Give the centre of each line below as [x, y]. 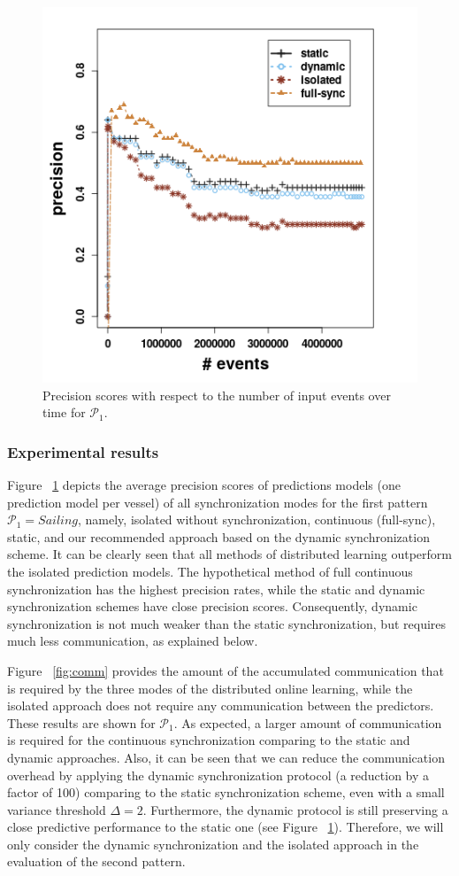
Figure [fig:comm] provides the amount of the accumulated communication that [226, 670]
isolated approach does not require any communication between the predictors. [221, 705]
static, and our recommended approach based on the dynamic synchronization [218, 536]
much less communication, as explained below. [133, 641]
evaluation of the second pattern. [96, 861]
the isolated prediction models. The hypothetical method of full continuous [210, 571]
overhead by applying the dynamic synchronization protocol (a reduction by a [218, 775]
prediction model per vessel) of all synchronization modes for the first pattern [218, 502]
